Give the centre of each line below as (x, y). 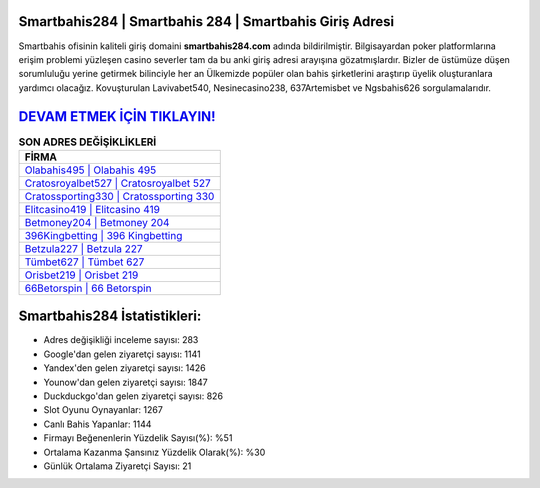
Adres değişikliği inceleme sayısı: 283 (121, 340)
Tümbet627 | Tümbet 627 (84, 262)
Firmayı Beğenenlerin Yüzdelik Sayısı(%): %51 (138, 438)
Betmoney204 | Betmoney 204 (97, 222)
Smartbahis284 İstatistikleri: (110, 316)
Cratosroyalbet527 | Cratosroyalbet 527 (118, 183)
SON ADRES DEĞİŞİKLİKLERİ (87, 142)
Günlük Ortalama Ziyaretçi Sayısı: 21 (117, 466)
